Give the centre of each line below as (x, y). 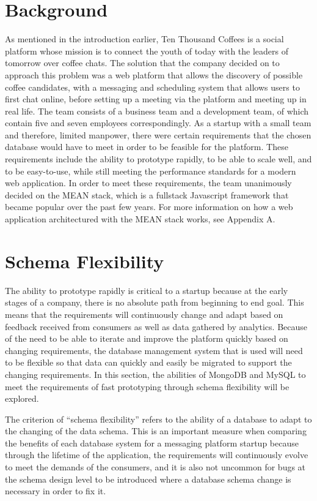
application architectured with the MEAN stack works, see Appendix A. (140, 219)
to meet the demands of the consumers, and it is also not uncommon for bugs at (155, 467)
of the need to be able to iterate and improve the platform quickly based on (147, 338)
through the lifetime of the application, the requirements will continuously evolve (157, 455)
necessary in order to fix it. (56, 491)
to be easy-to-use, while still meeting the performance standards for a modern (151, 171)
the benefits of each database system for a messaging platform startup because (152, 443)
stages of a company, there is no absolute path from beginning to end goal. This (155, 302)
